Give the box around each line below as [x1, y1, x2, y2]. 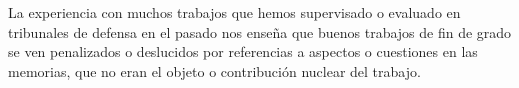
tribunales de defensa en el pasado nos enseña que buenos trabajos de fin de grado [8, 21, 512, 42]
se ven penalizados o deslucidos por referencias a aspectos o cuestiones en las [8, 41, 478, 62]
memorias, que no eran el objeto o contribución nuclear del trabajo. [8, 60, 421, 81]
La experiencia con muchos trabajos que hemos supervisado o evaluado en [8, 2, 461, 22]
